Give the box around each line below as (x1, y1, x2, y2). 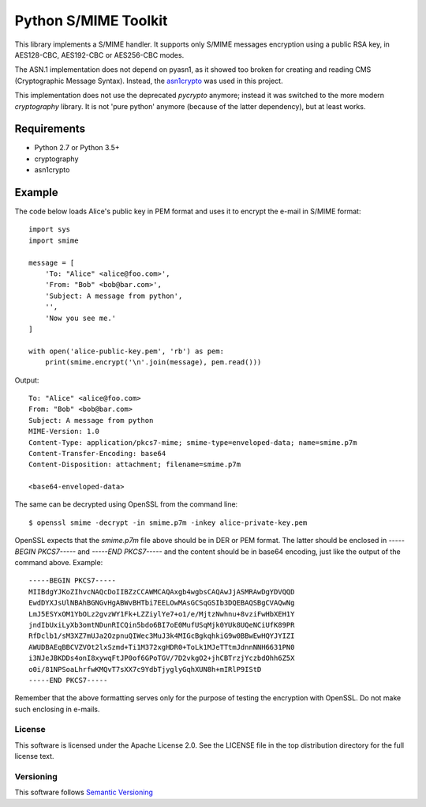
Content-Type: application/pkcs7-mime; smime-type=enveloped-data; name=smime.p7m (28, 438, 357, 447)
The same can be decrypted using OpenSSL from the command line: (14, 500, 238, 509)
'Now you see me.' (44, 313, 117, 322)
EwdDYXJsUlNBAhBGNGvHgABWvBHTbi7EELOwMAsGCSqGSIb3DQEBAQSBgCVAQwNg (28, 598, 295, 608)
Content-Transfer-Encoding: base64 (28, 449, 166, 458)
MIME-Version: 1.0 (28, 427, 100, 436)
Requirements (14, 123, 86, 136)
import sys (28, 225, 71, 234)
